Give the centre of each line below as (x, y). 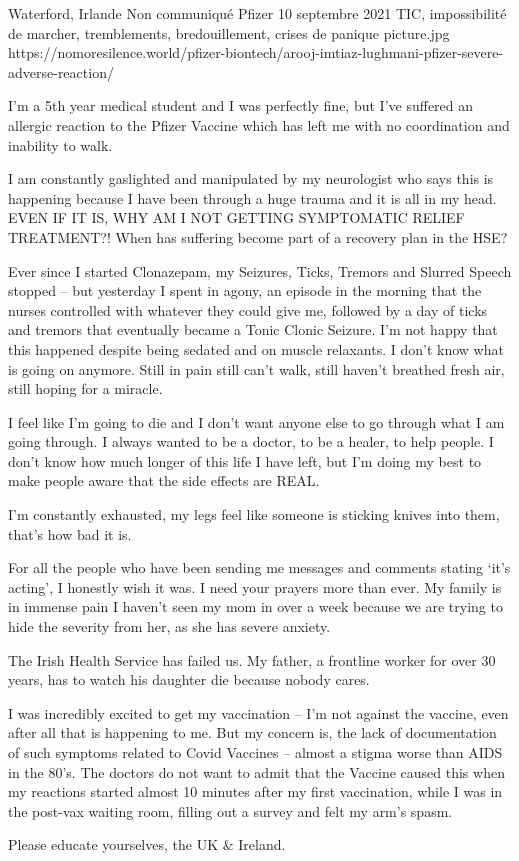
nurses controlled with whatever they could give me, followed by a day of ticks (248, 309)
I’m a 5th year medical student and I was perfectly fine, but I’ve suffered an (241, 105)
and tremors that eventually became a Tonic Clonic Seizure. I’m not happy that (253, 329)
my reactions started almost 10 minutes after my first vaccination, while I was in (255, 791)
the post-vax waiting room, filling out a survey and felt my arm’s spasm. (230, 810)
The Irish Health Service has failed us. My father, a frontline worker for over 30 (252, 659)
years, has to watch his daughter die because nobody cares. (189, 679)
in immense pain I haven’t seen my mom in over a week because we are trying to (255, 606)
